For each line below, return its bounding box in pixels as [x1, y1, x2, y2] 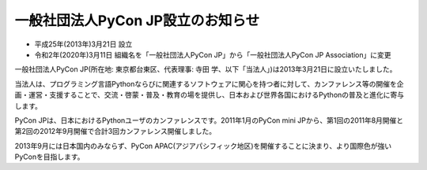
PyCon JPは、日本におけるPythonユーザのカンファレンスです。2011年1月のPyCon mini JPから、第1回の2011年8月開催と [14, 115, 404, 125]
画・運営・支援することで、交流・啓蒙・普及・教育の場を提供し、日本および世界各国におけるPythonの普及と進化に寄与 [14, 91, 405, 100]
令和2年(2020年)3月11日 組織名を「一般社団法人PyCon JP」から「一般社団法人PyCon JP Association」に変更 [34, 50, 391, 59]
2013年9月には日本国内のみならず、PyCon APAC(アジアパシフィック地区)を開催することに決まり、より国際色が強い [14, 141, 391, 150]
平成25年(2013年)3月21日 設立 [34, 39, 133, 49]
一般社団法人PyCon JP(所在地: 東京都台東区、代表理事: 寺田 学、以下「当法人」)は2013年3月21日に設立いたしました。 [14, 65, 397, 74]
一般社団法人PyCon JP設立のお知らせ [14, 12, 260, 29]
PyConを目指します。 [14, 152, 85, 161]
